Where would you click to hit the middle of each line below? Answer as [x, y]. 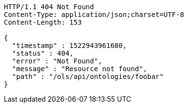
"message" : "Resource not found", [80, 69]
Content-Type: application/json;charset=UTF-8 [94, 15]
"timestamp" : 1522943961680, [69, 46]
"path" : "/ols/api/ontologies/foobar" [88, 76]
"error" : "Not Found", [57, 61]
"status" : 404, [43, 53]
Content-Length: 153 [43, 22]
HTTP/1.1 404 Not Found [49, 7]
